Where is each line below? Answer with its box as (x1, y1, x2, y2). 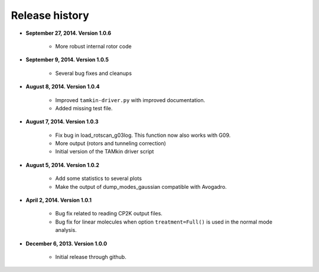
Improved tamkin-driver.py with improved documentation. (55, 96, 206, 103)
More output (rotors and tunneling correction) (55, 140, 167, 147)
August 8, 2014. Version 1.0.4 (25, 83, 100, 90)
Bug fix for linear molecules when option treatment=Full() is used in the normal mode (55, 218, 273, 225)
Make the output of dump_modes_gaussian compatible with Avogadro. (55, 183, 227, 190)
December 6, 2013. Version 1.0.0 (25, 240, 108, 247)
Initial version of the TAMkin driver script (55, 148, 154, 155)
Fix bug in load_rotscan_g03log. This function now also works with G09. (55, 132, 231, 139)
